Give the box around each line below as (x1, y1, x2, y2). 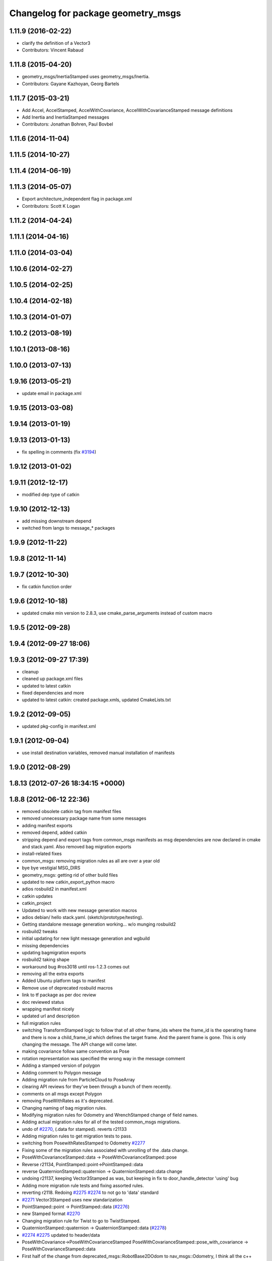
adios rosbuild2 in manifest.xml (22, 886, 87, 892)
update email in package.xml (22, 390, 82, 396)
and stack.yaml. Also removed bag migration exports (22, 844, 131, 850)
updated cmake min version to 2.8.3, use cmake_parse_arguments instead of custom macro (22, 610, 213, 616)
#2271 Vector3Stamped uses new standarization (22, 1196, 123, 1202)
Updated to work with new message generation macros (22, 907, 137, 913)
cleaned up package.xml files (22, 676, 83, 682)
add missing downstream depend (22, 518, 92, 524)
